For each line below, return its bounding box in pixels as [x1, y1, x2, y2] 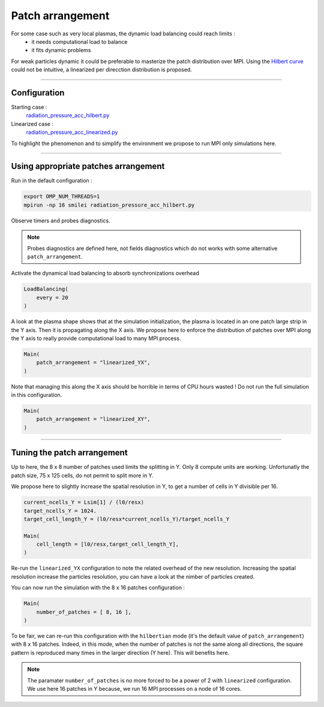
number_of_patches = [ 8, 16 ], [36, 609, 132, 615]
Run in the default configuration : [11, 177, 92, 184]
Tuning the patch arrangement [11, 447, 128, 458]
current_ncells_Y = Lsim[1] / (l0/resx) [23, 499, 144, 506]
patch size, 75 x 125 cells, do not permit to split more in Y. [11, 471, 154, 479]
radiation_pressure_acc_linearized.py [26, 129, 118, 136]
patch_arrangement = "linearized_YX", [36, 359, 151, 366]
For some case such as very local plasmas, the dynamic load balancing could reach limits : [11, 30, 235, 37]
